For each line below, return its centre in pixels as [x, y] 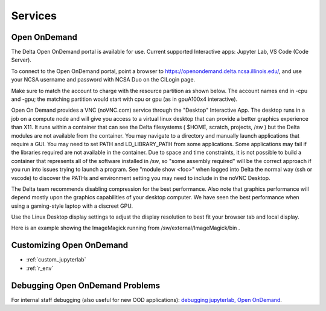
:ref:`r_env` [40, 268]
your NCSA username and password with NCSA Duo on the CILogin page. [103, 80]
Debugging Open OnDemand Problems [85, 285]
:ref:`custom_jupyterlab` [56, 260]
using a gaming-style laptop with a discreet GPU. [72, 206]
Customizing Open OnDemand [70, 245]
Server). [21, 60]
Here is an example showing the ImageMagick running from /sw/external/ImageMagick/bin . [126, 228]
